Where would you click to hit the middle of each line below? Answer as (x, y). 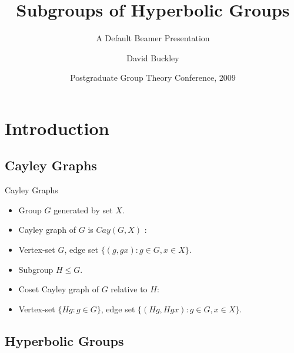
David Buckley (153, 57)
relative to (129, 289)
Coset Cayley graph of (59, 289)
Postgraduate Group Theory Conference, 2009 (153, 77)
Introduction (57, 128)
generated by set (83, 210)
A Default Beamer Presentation (153, 38)
